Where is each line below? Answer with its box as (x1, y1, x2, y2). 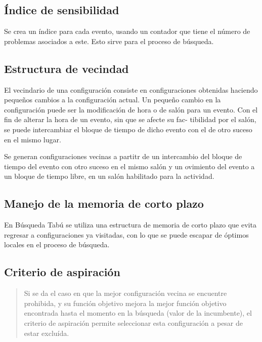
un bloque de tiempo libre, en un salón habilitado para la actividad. (4, 171, 214, 181)
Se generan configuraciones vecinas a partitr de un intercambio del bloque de (4, 151, 242, 162)
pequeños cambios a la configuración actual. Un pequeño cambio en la (4, 94, 221, 105)
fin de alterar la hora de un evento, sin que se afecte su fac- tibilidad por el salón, (4, 114, 256, 125)
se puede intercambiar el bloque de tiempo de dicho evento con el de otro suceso (4, 124, 252, 134)
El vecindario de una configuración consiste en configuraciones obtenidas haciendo (4, 84, 258, 95)
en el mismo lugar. (4, 134, 61, 144)
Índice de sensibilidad (4, 2, 119, 18)
